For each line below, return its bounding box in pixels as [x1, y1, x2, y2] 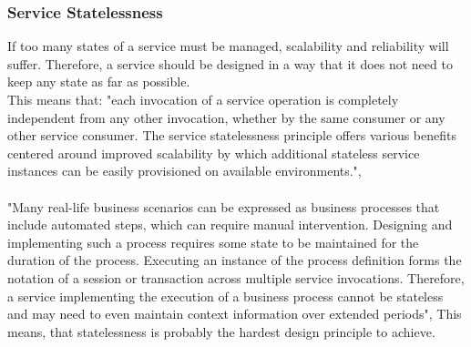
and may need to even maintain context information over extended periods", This [7, 304, 462, 323]
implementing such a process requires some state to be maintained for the [7, 232, 419, 251]
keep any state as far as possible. [7, 72, 190, 91]
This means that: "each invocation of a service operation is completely [7, 90, 399, 108]
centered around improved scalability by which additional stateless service [7, 143, 420, 162]
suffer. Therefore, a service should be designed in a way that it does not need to [7, 54, 453, 73]
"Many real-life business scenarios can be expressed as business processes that [7, 197, 440, 216]
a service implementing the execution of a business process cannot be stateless [7, 286, 444, 305]
